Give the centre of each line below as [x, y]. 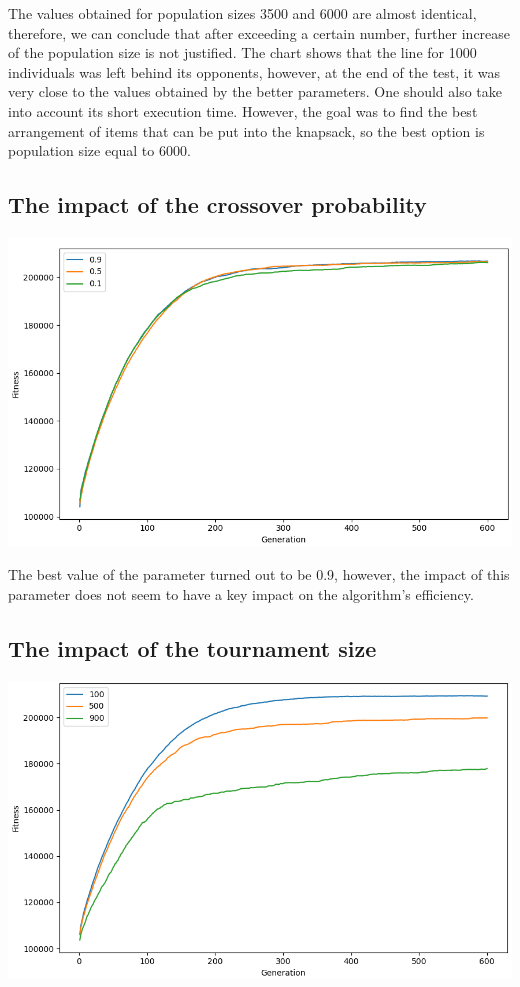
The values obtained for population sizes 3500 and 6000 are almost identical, [242, 13]
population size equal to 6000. [99, 150]
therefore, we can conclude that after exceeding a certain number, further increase [259, 32]
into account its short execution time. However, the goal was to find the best [243, 110]
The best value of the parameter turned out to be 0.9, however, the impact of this [259, 574]
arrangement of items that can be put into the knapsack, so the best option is [246, 130]
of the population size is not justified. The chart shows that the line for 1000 [242, 52]
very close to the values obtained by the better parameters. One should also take [255, 91]
